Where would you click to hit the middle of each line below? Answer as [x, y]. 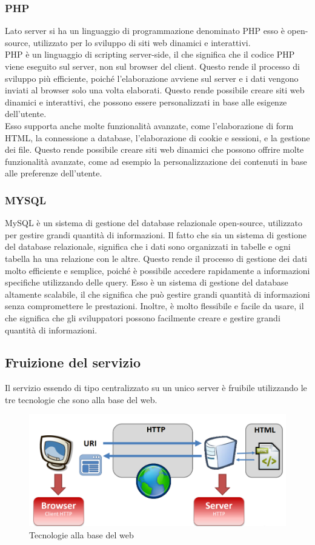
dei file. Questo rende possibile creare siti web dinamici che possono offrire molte [154, 149]
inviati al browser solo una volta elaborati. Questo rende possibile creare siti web [155, 90]
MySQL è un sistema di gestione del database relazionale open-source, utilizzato [154, 223]
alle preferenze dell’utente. [54, 173]
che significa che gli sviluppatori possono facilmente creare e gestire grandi [143, 317]
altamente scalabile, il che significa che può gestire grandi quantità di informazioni [157, 294]
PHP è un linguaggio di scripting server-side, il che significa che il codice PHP [150, 54]
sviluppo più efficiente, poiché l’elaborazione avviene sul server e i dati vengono [152, 78]
